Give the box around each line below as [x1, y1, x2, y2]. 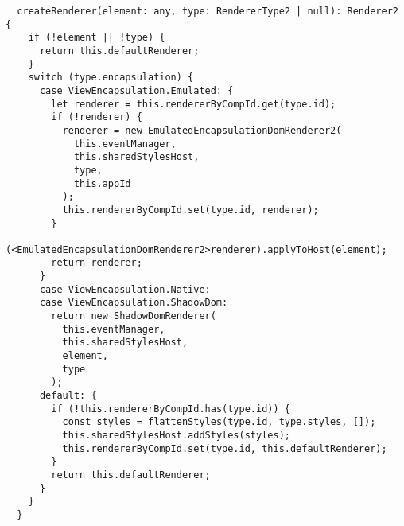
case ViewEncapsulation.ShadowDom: [39, 297, 228, 309]
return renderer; [51, 257, 142, 269]
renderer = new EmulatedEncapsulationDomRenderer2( [62, 124, 342, 136]
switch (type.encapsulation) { [28, 72, 194, 84]
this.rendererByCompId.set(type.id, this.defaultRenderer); [62, 442, 387, 454]
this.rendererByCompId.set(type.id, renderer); [62, 204, 319, 216]
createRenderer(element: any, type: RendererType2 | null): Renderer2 [17, 6, 398, 17]
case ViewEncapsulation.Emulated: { [39, 84, 234, 96]
